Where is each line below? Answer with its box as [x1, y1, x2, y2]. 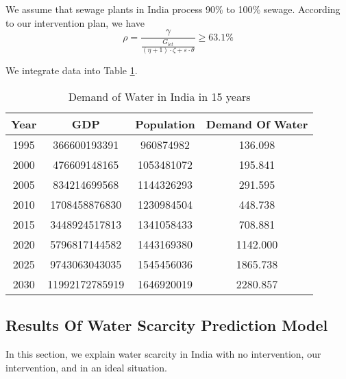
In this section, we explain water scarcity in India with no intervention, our [5, 347, 321, 361]
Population [135, 115, 195, 132]
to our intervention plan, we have [5, 15, 145, 30]
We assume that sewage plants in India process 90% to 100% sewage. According [5, 2, 341, 16]
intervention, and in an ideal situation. [5, 360, 167, 374]
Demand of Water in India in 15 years [68, 88, 251, 104]
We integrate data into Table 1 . [5, 63, 138, 78]
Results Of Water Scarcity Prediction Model [5, 314, 328, 336]
